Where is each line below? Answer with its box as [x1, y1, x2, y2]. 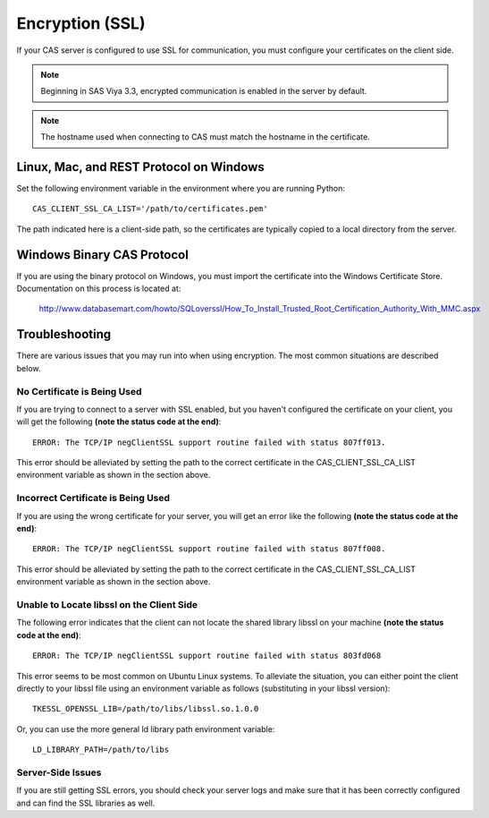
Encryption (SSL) [16, 13, 146, 33]
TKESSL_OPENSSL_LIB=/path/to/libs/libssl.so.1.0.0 [32, 703, 259, 714]
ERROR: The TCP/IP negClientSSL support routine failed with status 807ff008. [32, 544, 386, 554]
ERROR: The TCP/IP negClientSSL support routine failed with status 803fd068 [32, 651, 382, 661]
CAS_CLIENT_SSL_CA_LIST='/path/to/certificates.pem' [32, 204, 268, 214]
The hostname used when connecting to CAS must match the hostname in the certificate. [40, 132, 370, 142]
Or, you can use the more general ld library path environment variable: [16, 723, 275, 734]
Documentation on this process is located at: [16, 283, 181, 294]
